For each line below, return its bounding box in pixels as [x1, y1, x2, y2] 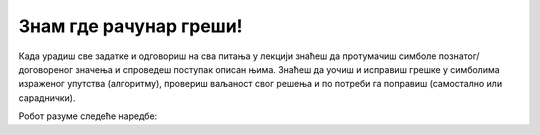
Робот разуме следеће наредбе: [18, 110, 158, 122]
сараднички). [18, 91, 76, 104]
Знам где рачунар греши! [18, 15, 244, 37]
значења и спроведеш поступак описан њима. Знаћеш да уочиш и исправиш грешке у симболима [75, 63, 500, 75]
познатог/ [438, 50, 480, 62]
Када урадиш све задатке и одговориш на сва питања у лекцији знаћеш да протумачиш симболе [18, 50, 437, 62]
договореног [18, 63, 74, 75]
